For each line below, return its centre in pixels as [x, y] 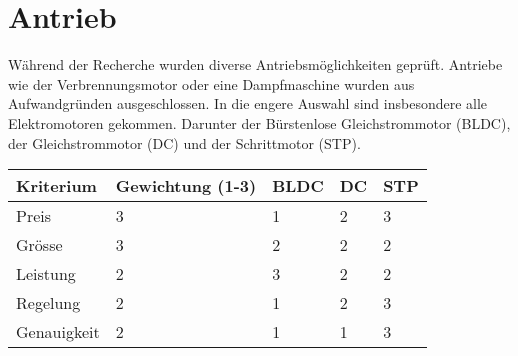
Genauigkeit [58, 332]
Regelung [48, 303]
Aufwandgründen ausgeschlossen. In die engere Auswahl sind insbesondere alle [248, 103]
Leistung [46, 274]
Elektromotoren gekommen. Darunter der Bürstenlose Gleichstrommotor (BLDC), [259, 122]
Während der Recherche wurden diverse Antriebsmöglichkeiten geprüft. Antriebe [255, 64]
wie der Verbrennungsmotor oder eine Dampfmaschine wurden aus [211, 83]
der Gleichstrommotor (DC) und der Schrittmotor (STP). [184, 142]
